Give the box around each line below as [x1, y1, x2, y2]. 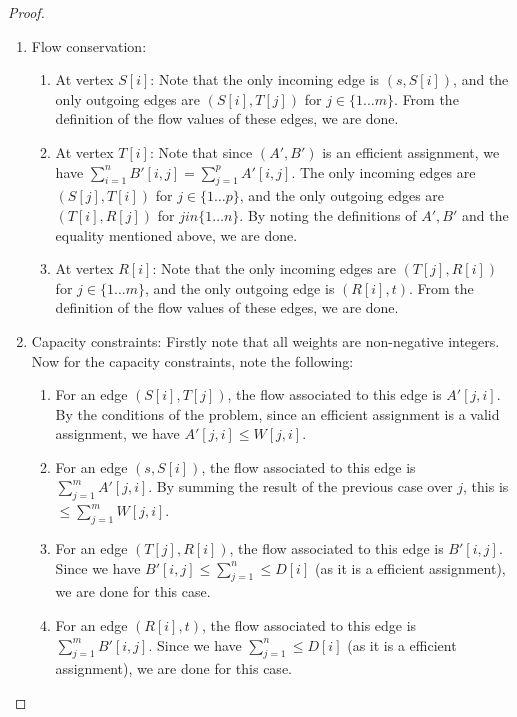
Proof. [8, 2, 45, 22]
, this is [463, 476, 509, 497]
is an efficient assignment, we [322, 141, 500, 162]
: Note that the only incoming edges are [152, 258, 396, 279]
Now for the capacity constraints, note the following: [31, 350, 354, 371]
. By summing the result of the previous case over [148, 476, 453, 497]
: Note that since [149, 141, 253, 162]
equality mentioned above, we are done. [55, 224, 298, 245]
